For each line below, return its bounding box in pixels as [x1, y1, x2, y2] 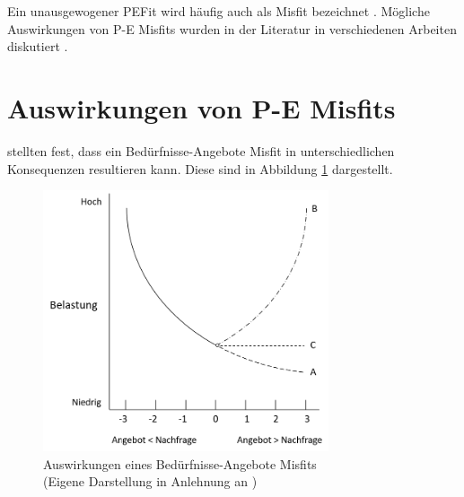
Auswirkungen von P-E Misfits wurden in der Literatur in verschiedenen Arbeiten [7, 19, 457, 38]
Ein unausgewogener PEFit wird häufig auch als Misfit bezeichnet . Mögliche [7, 2, 430, 20]
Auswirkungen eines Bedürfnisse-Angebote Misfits [43, 454, 317, 473]
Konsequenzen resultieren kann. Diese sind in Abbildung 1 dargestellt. [7, 159, 393, 178]
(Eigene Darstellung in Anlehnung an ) [43, 472, 258, 491]
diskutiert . [7, 37, 68, 56]
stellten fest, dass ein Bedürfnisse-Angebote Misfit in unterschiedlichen [7, 141, 395, 160]
